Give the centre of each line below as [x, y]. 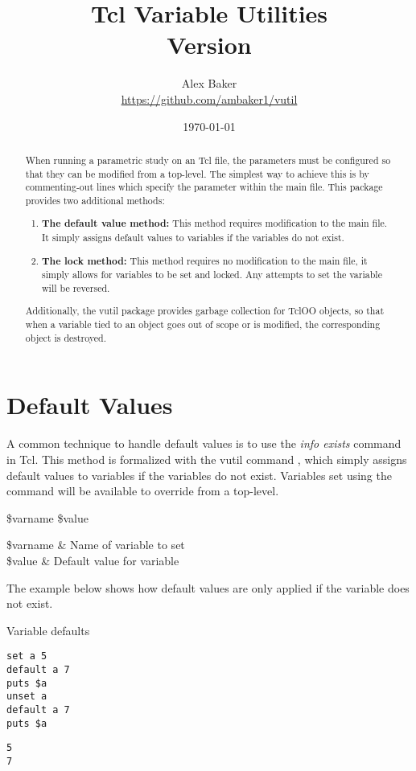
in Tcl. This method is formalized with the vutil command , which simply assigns [207, 459]
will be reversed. [76, 287]
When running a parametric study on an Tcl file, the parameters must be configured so [208, 160]
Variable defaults [48, 630]
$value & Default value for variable [93, 560]
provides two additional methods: [95, 200]
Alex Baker [209, 83]
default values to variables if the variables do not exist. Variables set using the [199, 475]
